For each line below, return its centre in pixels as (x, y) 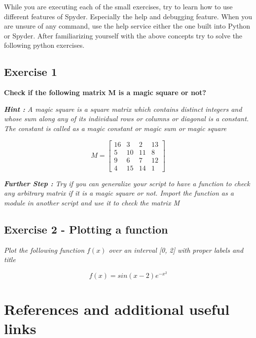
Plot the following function (44, 250)
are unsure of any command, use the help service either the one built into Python (127, 26)
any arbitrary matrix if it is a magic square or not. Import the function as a (119, 193)
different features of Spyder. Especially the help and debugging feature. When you (128, 16)
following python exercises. (44, 45)
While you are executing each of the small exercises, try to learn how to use (118, 6)
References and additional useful (117, 309)
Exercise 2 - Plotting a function (86, 229)
